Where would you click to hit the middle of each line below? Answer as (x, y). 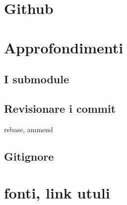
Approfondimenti (64, 47)
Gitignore (29, 156)
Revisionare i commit (60, 108)
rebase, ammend (29, 129)
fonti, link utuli (57, 193)
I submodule (37, 79)
